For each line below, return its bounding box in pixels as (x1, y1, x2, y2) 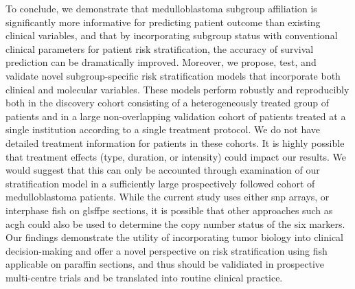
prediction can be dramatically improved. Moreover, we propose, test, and (5, 55, 317, 69)
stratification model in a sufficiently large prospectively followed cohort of (5, 176, 315, 190)
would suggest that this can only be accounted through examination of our (5, 163, 320, 177)
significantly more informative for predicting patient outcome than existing (5, 14, 321, 29)
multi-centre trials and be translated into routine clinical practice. (5, 270, 283, 284)
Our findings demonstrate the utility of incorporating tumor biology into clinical (5, 230, 343, 244)
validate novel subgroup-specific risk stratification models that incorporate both (5, 68, 341, 82)
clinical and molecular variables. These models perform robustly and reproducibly (5, 82, 350, 96)
